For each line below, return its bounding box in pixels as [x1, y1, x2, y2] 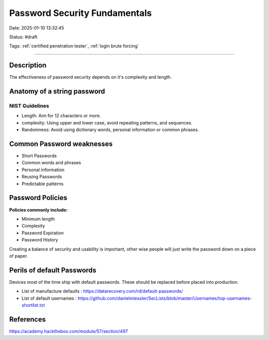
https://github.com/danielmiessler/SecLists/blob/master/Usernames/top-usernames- [77, 295, 253, 301]
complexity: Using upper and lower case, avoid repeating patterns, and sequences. [21, 119, 193, 125]
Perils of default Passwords [9, 266, 97, 274]
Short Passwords [21, 153, 57, 159]
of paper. [9, 253, 28, 259]
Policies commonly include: [9, 207, 68, 213]
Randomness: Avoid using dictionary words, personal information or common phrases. [21, 127, 199, 133]
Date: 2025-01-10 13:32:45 [9, 25, 64, 31]
